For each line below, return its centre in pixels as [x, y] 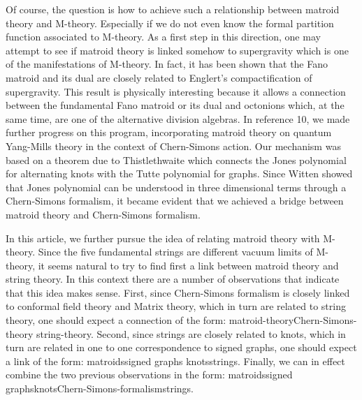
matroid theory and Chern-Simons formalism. [103, 214]
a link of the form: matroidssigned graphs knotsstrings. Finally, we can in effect [175, 361]
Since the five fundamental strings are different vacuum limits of [175, 252]
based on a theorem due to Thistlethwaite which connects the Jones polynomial [176, 160]
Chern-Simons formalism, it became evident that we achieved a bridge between [175, 201]
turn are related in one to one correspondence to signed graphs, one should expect [181, 347]
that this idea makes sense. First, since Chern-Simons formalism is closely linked [178, 292]
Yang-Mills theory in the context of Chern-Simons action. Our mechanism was [173, 146]
